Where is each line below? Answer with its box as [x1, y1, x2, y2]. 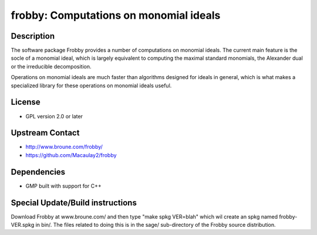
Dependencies [11, 167, 66, 177]
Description [11, 31, 55, 41]
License [11, 97, 41, 107]
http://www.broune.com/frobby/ [25, 144, 103, 151]
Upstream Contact [11, 128, 80, 138]
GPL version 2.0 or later [25, 113, 83, 120]
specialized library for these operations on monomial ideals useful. [11, 82, 172, 89]
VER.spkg [11, 222, 35, 229]
